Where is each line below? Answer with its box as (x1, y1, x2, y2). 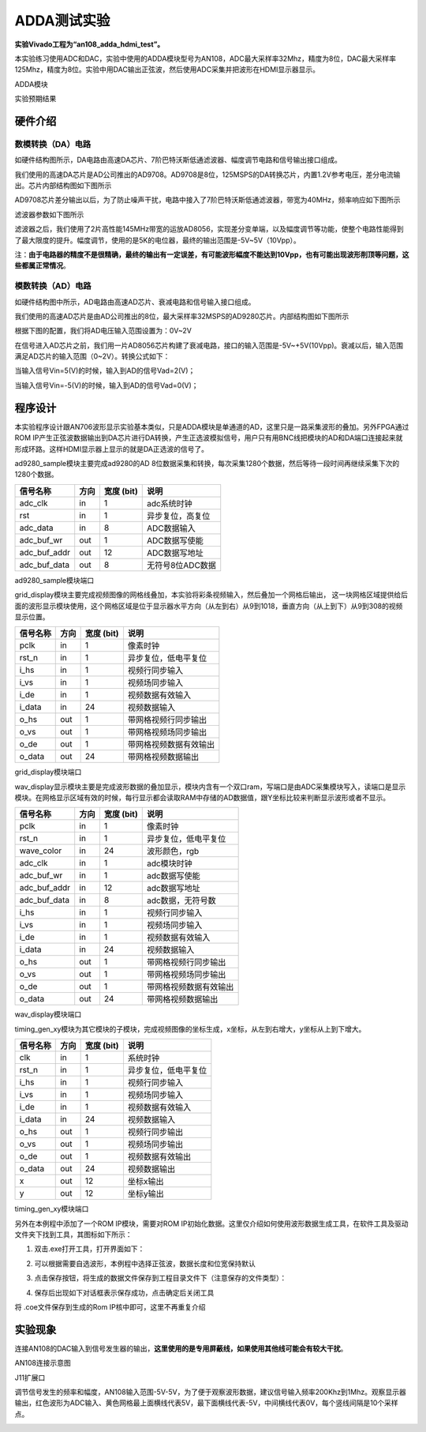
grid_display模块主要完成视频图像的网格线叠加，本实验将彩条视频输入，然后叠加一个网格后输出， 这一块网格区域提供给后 (14, 590, 409, 599)
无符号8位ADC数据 (146, 559, 217, 570)
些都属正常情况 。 (14, 261, 70, 270)
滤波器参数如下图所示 (14, 209, 84, 219)
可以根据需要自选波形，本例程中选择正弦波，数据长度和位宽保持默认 (34, 1258, 256, 1268)
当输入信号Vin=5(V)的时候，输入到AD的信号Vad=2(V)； (14, 366, 196, 375)
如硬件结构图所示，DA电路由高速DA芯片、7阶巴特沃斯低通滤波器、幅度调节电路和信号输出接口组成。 (14, 155, 342, 165)
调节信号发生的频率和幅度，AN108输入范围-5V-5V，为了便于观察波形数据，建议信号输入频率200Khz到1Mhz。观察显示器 (14, 1387, 406, 1397)
